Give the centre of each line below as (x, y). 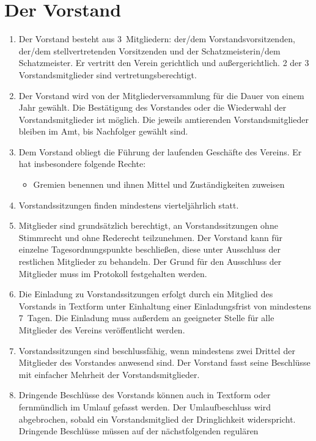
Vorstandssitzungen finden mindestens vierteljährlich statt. (129, 205)
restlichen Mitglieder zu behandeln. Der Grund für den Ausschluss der (150, 261)
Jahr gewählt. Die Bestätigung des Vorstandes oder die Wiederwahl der (152, 107)
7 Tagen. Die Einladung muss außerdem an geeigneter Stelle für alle (146, 318)
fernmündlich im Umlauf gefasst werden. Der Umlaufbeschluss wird (145, 406)
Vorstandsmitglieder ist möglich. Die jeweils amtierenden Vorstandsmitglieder (164, 119)
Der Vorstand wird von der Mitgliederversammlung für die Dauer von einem (161, 95)
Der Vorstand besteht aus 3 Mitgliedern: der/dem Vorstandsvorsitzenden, (157, 39)
